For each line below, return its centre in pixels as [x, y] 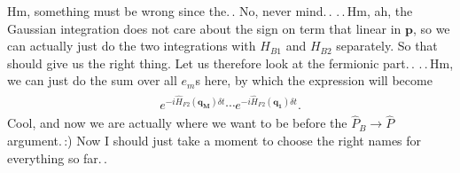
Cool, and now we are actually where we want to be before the [177, 123]
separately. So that [387, 46]
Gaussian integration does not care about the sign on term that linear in [204, 28]
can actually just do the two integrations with [132, 46]
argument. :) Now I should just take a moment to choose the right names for [214, 140]
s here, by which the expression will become [314, 80]
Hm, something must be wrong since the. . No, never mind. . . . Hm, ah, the [210, 11]
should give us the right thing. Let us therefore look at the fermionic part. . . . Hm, [230, 63]
